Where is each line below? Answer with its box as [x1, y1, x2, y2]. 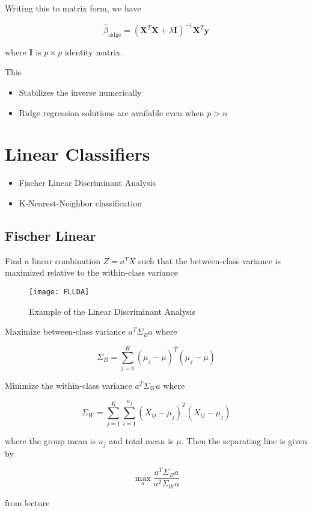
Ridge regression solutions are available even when [19, 106, 204, 119]
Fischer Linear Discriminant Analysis [19, 176, 156, 189]
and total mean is [109, 435, 174, 447]
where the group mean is [5, 435, 96, 447]
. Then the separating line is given [181, 435, 308, 447]
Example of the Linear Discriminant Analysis [29, 305, 196, 317]
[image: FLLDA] [29, 287, 90, 296]
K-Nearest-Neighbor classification [19, 196, 142, 209]
